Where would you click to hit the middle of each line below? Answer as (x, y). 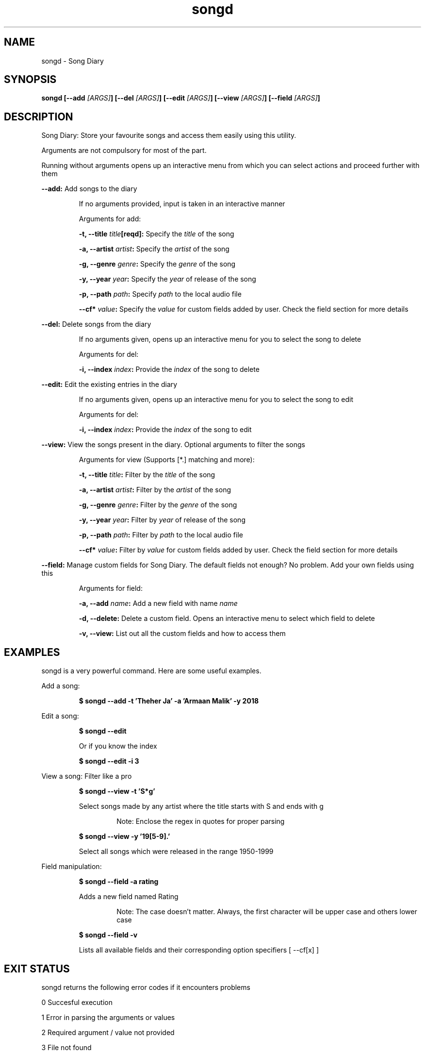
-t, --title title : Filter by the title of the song (147, 475)
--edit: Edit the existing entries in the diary (109, 385)
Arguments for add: (110, 219)
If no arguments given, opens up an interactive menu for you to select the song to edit (216, 400)
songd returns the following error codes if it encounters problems (146, 987)
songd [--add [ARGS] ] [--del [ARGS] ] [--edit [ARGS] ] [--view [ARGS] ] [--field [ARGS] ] (181, 98)
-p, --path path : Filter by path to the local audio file (161, 535)
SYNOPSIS (30, 80)
